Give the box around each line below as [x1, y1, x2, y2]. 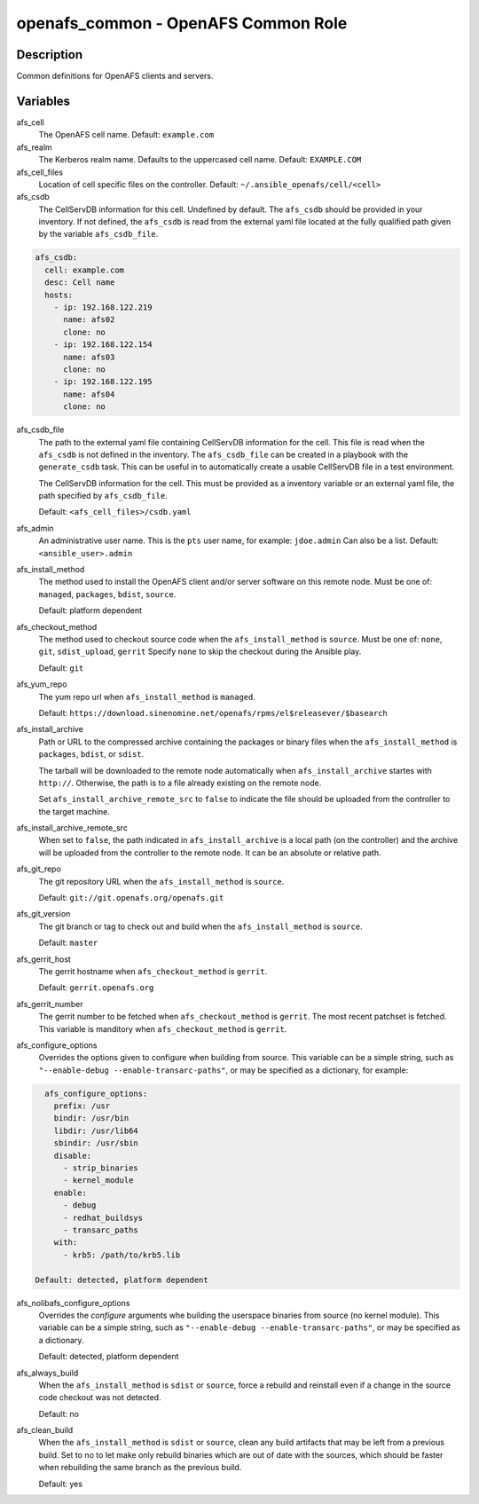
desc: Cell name [44, 278, 115, 287]
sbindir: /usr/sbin [53, 1138, 139, 1148]
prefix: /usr [53, 1101, 111, 1111]
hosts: [44, 289, 74, 300]
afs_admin [16, 523, 54, 533]
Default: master [38, 937, 98, 949]
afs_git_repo [16, 863, 62, 874]
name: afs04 [63, 389, 115, 399]
